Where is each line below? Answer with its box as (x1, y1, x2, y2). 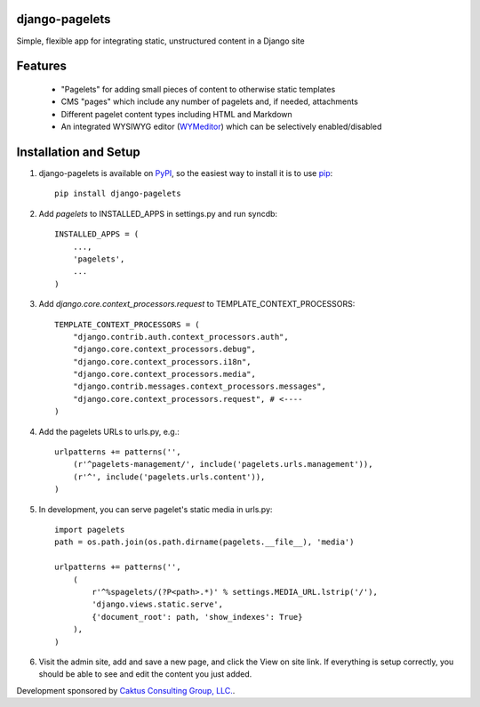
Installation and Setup (16, 144, 141, 159)
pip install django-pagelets (54, 189, 181, 199)
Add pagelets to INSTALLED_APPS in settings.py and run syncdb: (38, 208, 278, 219)
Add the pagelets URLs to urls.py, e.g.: (38, 426, 180, 437)
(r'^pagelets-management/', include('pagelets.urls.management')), (72, 459, 373, 470)
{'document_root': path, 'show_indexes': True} (92, 612, 303, 622)
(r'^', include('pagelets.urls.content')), (72, 471, 266, 482)
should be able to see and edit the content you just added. (38, 669, 252, 679)
